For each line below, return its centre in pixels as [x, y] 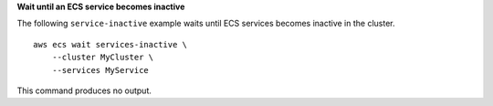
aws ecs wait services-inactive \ [110, 44]
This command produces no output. [84, 90]
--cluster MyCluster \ [103, 58]
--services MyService [100, 70]
